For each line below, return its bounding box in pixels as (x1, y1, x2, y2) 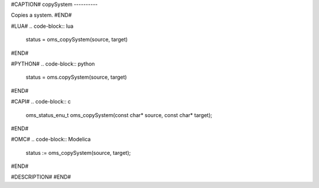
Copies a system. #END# (11, 12, 72, 19)
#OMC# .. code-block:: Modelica (11, 136, 91, 143)
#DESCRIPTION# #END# (11, 173, 71, 180)
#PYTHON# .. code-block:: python (11, 60, 95, 67)
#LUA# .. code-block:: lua (11, 22, 74, 30)
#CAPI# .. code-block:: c (11, 98, 71, 105)
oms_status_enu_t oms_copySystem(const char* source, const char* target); (25, 111, 213, 118)
